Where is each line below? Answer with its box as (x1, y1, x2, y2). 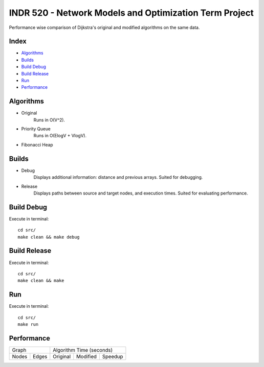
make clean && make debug (18, 234, 80, 240)
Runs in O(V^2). (33, 117, 66, 122)
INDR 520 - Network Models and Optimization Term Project (9, 7, 254, 18)
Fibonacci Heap (21, 142, 53, 147)
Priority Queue (21, 126, 51, 132)
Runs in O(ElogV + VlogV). (33, 133, 87, 139)
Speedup (102, 353, 123, 360)
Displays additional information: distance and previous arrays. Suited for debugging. (33, 174, 203, 180)
